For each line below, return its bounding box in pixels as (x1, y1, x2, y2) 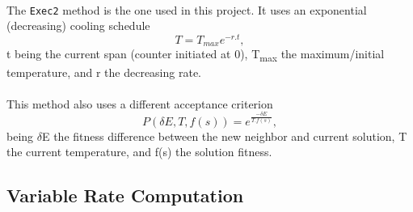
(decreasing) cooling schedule (6, 17, 150, 34)
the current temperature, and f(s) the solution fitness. (6, 143, 272, 160)
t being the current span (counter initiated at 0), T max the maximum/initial (6, 45, 385, 65)
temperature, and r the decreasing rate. (6, 63, 201, 80)
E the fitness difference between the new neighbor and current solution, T (41, 127, 407, 144)
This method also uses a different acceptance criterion (6, 95, 273, 112)
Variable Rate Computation (6, 183, 244, 208)
